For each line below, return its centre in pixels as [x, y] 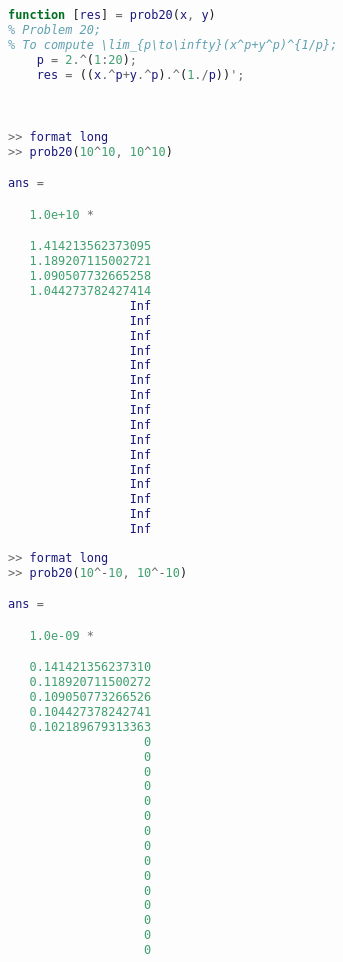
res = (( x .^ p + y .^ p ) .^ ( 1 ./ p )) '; [140, 74]
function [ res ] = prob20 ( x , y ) [112, 15]
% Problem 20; [55, 29]
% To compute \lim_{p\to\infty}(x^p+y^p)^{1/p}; [173, 44]
